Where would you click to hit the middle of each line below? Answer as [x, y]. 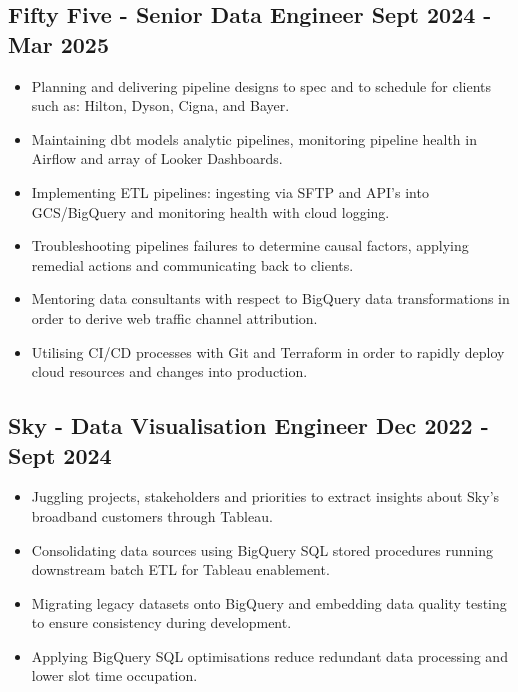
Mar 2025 [58, 43]
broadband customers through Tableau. [152, 515]
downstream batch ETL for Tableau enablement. [180, 569]
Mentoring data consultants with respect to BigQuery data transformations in [270, 298]
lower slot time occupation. [114, 675]
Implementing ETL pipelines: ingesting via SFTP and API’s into [230, 191]
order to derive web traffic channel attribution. [174, 317]
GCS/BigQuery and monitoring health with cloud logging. [210, 211]
